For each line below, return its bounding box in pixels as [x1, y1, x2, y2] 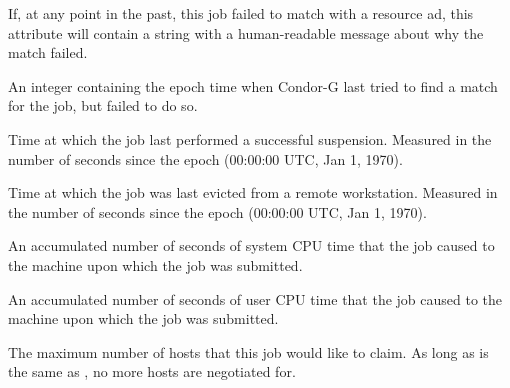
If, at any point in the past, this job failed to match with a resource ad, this [8, 3, 474, 23]
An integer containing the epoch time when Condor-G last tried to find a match [8, 75, 498, 96]
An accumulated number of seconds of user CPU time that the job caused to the [8, 288, 503, 309]
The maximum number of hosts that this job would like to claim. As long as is [8, 341, 489, 362]
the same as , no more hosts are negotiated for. [8, 361, 296, 382]
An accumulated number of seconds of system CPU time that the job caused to [8, 235, 495, 256]
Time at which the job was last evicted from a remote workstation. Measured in [8, 182, 498, 203]
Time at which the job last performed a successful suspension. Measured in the [8, 128, 492, 149]
